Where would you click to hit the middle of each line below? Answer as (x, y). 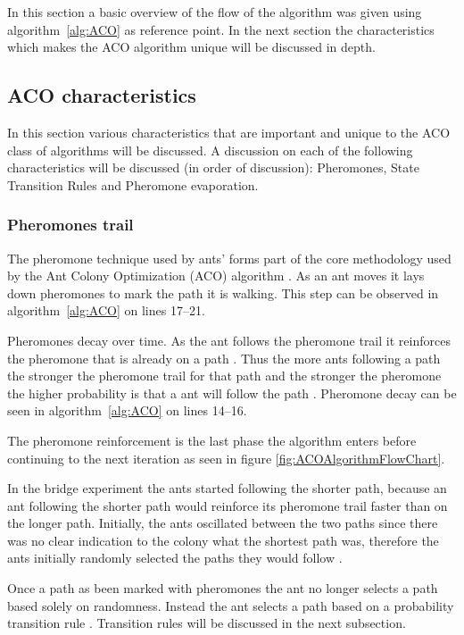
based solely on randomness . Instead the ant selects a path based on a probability (231, 605)
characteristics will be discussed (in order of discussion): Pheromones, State (213, 167)
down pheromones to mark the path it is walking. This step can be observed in (223, 292)
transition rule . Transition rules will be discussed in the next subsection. (207, 623)
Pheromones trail (70, 225)
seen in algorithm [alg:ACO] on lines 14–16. (127, 410)
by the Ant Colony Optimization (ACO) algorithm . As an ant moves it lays (216, 276)
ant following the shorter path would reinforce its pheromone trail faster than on (228, 505)
